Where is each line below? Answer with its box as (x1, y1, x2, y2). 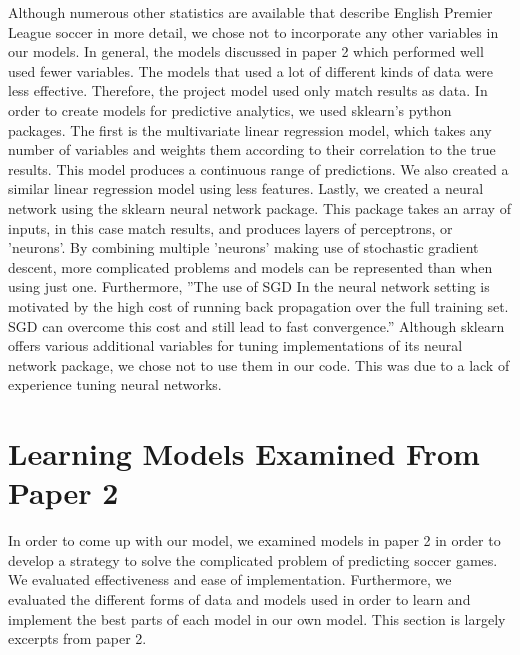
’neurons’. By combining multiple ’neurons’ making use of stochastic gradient (8, 237, 479, 258)
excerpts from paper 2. (8, 628, 147, 649)
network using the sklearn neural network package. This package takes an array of (8, 197, 511, 218)
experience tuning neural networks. (8, 374, 222, 395)
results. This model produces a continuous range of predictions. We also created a (8, 158, 509, 179)
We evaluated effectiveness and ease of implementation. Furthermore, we (8, 569, 452, 590)
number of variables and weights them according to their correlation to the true (8, 139, 496, 160)
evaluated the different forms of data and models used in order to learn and (8, 588, 471, 609)
